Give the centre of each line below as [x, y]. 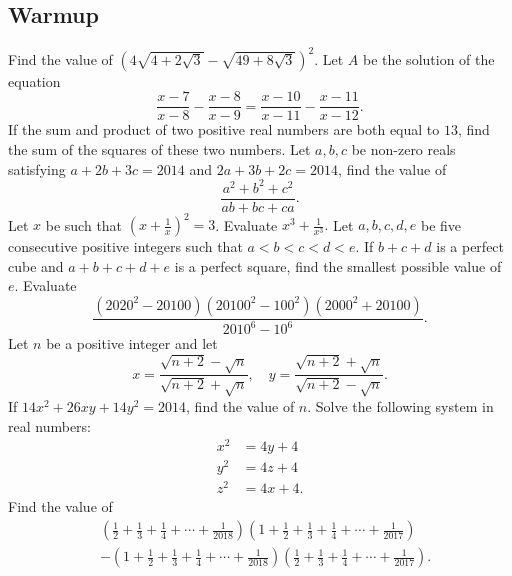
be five [441, 224]
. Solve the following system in [400, 405]
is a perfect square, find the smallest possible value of [338, 265]
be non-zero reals [403, 148]
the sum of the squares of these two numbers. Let [159, 148]
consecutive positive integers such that [125, 246]
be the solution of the [428, 58]
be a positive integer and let [132, 343]
